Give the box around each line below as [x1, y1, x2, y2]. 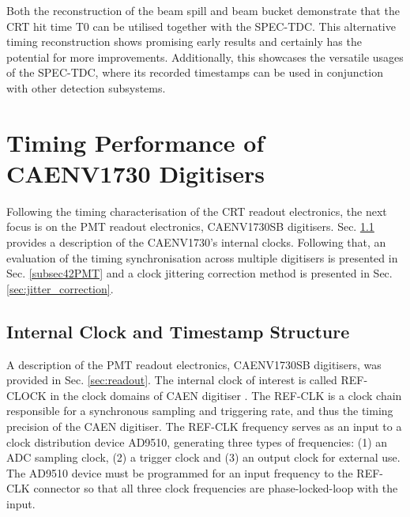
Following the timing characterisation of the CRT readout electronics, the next [6, 202, 387, 219]
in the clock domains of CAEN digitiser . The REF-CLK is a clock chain [50, 387, 402, 403]
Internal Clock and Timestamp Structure [6, 319, 350, 343]
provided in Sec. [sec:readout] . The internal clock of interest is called [6, 372, 337, 388]
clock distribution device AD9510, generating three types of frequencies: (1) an [6, 433, 388, 450]
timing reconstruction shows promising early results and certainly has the [6, 33, 362, 50]
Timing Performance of [6, 126, 265, 158]
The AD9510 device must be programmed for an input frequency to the [6, 464, 353, 481]
